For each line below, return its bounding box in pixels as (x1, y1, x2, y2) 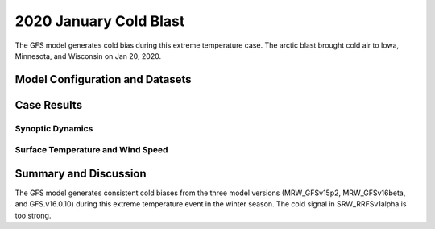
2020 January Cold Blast (14, 12, 185, 30)
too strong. (14, 210, 52, 220)
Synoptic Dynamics (14, 123, 93, 134)
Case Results (14, 98, 83, 112)
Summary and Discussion (14, 166, 147, 181)
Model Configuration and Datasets (14, 73, 193, 86)
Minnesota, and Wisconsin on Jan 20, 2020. (14, 51, 161, 60)
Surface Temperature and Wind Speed (14, 144, 168, 156)
